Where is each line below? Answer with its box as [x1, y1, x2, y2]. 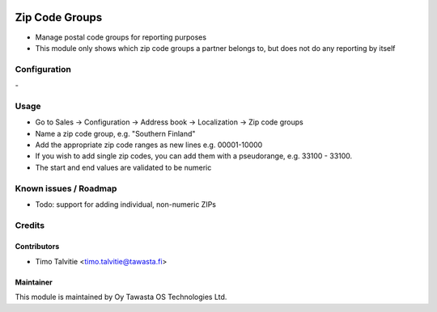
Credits [15, 219, 45, 230]
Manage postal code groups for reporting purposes [35, 32, 206, 42]
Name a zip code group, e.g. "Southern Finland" [35, 129, 196, 138]
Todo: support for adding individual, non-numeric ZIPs [35, 199, 216, 209]
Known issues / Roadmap [15, 183, 117, 194]
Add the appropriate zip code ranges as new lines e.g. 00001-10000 [35, 140, 263, 150]
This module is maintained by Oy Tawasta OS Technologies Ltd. [15, 292, 227, 302]
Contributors [15, 242, 60, 251]
